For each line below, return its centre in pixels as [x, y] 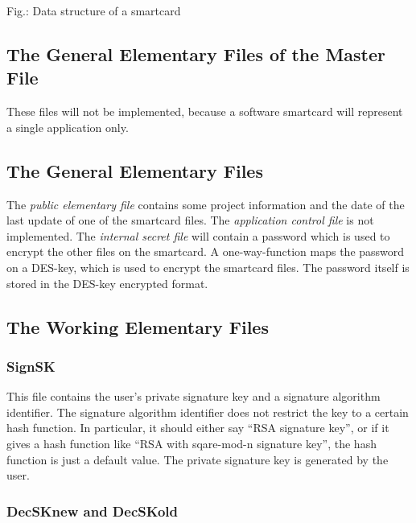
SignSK [31, 366]
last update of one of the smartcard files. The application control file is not [190, 220]
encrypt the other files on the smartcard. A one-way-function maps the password [206, 251]
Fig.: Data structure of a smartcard [94, 10]
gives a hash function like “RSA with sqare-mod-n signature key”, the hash [192, 443]
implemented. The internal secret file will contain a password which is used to [198, 235]
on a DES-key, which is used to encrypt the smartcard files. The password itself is [208, 267]
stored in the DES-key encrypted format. [107, 283]
